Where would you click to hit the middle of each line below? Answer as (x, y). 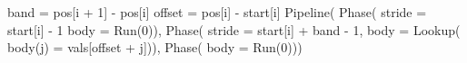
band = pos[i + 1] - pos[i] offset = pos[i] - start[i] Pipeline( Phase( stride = (217, 12)
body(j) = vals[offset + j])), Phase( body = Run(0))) (155, 47)
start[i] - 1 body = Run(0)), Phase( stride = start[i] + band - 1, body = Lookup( (234, 29)
